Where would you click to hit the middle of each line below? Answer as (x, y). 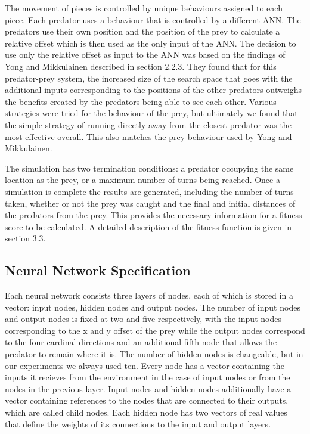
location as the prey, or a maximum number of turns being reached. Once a (142, 180)
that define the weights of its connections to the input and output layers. (138, 424)
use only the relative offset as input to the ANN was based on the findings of (145, 55)
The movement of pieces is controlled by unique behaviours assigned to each (144, 8)
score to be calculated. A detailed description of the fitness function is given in (148, 226)
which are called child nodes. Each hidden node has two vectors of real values (146, 412)
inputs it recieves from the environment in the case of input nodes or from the (148, 377)
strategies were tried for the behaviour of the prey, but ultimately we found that (151, 113)
